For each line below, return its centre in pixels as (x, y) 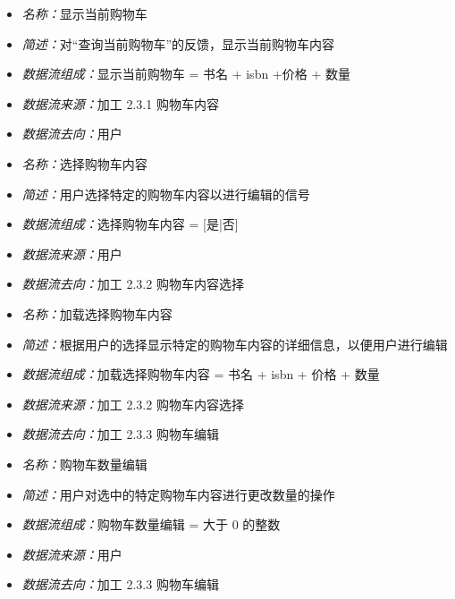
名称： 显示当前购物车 (84, 13)
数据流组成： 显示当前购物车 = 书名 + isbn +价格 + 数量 (186, 74)
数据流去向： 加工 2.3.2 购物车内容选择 (133, 284)
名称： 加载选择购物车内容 (97, 313)
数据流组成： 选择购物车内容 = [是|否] (130, 224)
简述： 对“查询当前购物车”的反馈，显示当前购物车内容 (178, 43)
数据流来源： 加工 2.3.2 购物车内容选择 (133, 404)
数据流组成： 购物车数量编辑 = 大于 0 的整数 (151, 524)
